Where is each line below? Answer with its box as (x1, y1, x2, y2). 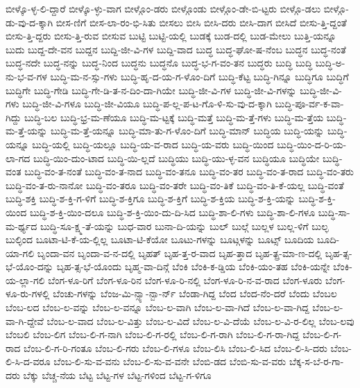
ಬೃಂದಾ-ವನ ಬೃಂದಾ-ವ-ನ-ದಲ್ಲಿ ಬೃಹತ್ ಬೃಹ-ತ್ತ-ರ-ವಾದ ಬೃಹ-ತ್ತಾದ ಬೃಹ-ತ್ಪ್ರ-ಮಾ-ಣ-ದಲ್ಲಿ (37, 245, 323, 260)
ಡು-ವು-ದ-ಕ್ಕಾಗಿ (6, 15, 53, 29)
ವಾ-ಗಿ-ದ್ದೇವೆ (6, 313, 44, 328)
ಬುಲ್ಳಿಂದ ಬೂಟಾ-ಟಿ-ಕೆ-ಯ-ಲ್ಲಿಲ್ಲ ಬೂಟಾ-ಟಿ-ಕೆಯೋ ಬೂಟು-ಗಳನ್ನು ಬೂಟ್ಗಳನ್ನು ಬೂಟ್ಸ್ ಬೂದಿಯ (6, 232, 314, 247)
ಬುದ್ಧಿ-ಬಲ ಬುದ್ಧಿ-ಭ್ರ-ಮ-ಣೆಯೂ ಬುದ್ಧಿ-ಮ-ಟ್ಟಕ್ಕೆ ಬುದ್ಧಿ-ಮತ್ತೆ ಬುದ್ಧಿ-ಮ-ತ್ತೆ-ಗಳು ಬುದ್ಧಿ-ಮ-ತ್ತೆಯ (24, 109, 324, 124)
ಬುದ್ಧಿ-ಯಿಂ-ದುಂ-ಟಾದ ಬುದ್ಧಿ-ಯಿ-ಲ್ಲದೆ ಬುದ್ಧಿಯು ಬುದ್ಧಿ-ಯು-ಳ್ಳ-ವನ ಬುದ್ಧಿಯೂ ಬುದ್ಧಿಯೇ (33, 150, 320, 165)
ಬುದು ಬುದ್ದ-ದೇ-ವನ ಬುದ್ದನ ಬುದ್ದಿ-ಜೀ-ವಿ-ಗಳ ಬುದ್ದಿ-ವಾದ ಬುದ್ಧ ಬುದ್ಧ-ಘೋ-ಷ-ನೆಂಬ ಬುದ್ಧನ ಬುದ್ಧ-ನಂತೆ (6, 42, 346, 56)
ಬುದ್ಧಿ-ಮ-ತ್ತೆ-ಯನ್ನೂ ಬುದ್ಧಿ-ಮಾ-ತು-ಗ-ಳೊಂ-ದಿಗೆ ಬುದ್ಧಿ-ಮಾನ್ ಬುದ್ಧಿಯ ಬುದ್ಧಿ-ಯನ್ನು (51, 123, 325, 138)
